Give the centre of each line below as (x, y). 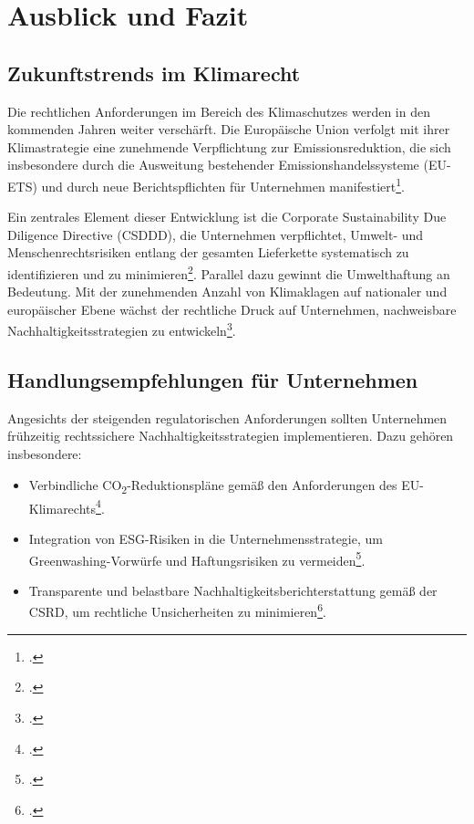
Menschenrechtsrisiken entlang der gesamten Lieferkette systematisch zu (208, 252)
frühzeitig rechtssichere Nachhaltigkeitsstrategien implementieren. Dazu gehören (231, 436)
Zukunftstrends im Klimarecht (154, 73)
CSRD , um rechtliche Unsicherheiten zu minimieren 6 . (177, 610)
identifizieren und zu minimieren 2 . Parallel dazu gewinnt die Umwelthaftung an (229, 272)
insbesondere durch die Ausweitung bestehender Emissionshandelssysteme (213, 165)
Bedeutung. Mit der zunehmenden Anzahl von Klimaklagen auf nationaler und (227, 292)
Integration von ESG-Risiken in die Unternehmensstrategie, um (206, 539)
